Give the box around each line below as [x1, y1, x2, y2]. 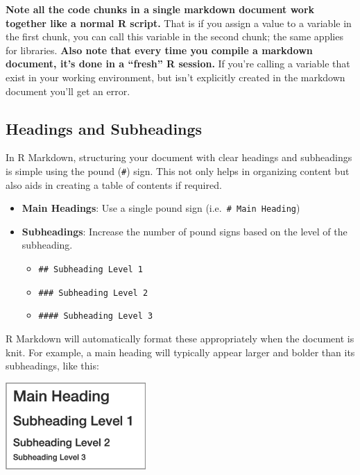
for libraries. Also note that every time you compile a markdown [6, 42, 313, 57]
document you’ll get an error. [6, 83, 130, 98]
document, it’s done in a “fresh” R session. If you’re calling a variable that [6, 56, 350, 71]
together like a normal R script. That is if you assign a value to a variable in [6, 15, 352, 30]
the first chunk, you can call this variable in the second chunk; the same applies [6, 29, 343, 44]
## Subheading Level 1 [38, 265, 143, 275]
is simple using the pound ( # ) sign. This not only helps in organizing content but [6, 163, 350, 178]
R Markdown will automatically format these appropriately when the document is [6, 331, 354, 346]
